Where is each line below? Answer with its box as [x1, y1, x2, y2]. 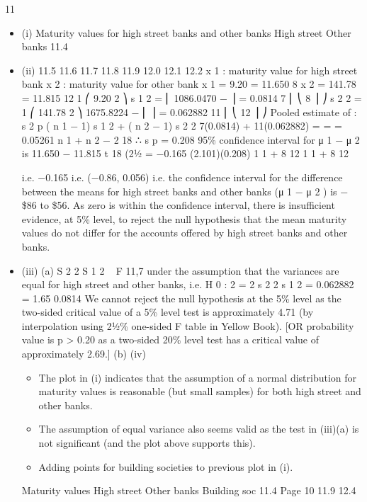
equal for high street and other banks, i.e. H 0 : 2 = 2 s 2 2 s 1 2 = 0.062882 [21, 277, 354, 292]
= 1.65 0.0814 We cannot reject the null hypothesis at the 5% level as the [21, 290, 341, 305]
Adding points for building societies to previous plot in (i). [38, 459, 293, 474]
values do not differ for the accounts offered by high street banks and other [21, 225, 348, 240]
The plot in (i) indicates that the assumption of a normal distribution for [38, 370, 357, 384]
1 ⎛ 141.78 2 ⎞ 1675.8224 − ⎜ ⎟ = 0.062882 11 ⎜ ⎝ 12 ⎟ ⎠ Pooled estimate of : [21, 104, 357, 119]
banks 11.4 [21, 39, 68, 54]
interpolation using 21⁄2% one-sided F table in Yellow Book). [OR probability [21, 318, 354, 333]
